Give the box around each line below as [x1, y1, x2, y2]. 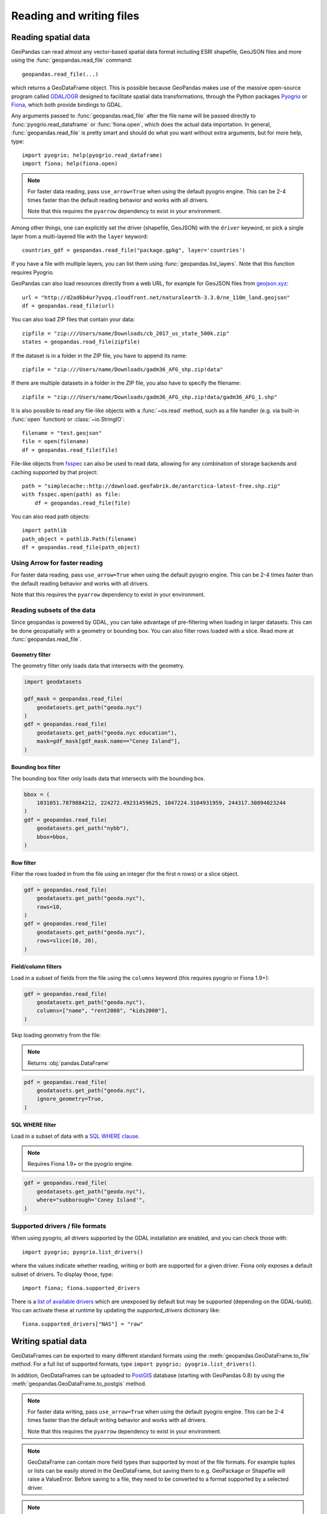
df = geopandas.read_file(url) [22, 303, 115, 309]
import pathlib [22, 527, 67, 534]
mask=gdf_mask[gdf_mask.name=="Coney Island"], [36, 738, 181, 745]
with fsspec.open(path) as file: [22, 491, 121, 498]
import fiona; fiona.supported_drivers [22, 1284, 140, 1291]
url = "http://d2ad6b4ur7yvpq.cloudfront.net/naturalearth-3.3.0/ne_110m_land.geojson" [22, 294, 291, 301]
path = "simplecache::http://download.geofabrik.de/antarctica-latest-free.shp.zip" [22, 482, 281, 489]
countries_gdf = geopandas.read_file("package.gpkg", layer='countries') [22, 247, 246, 254]
